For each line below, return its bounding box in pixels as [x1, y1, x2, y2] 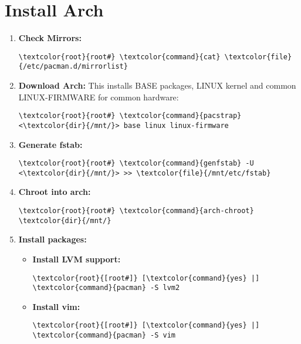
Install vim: [32, 300, 80, 312]
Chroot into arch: [18, 186, 91, 198]
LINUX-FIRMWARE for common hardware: [18, 90, 179, 103]
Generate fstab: [18, 138, 83, 150]
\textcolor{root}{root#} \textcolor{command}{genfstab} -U [18, 159, 254, 168]
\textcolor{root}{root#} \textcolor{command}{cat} [18, 52, 221, 61]
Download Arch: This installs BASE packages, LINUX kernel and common [18, 79, 296, 92]
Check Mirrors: [18, 32, 82, 44]
